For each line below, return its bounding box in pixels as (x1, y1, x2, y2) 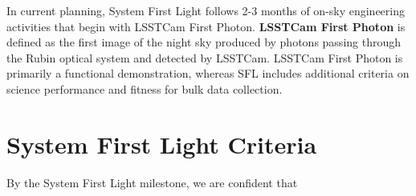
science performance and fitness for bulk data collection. (6, 80, 283, 97)
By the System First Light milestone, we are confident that (6, 174, 298, 190)
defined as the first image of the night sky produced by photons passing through (6, 34, 402, 50)
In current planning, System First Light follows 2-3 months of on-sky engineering (6, 2, 406, 18)
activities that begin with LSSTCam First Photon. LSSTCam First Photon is (6, 18, 406, 34)
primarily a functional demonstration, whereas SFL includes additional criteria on (6, 65, 410, 82)
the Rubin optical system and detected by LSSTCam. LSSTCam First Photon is (6, 49, 403, 66)
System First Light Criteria (6, 127, 317, 160)
